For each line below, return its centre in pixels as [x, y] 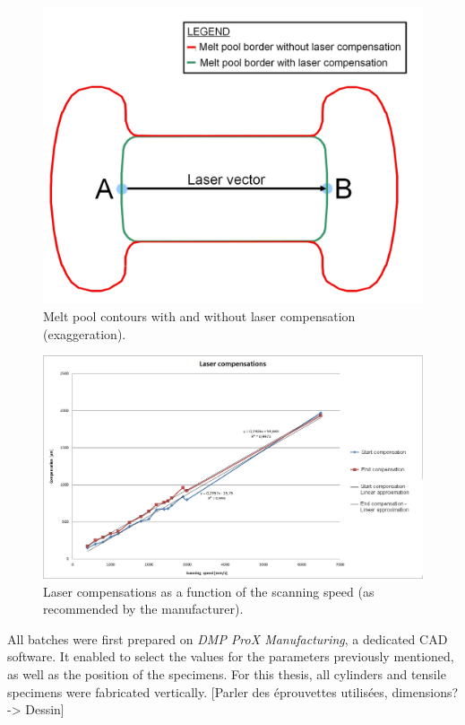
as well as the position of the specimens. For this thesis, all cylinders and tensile [227, 674]
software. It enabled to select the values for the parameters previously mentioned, [231, 656]
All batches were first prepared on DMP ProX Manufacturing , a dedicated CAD [228, 638]
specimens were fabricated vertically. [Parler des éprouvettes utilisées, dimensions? [233, 691]
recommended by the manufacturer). [143, 609]
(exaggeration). [85, 333]
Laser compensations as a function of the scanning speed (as [209, 591]
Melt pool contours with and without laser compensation [199, 316]
